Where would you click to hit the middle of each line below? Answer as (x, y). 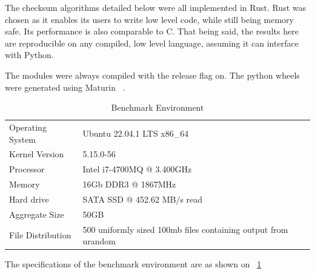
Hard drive (29, 199)
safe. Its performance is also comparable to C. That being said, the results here (152, 31)
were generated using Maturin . (65, 87)
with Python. (29, 55)
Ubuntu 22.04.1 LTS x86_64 (136, 133)
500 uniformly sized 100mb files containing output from (185, 229)
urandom (99, 241)
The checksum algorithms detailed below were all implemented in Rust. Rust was (155, 7)
